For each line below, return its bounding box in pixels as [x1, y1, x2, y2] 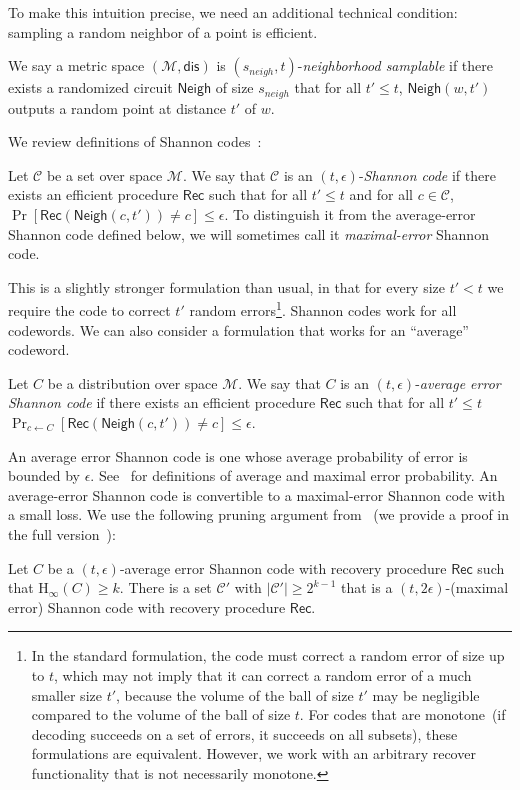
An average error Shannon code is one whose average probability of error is [8, 445, 468, 466]
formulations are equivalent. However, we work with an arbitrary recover [31, 743, 476, 764]
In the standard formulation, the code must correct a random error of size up [31, 645, 505, 666]
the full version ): [8, 523, 116, 544]
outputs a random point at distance [8, 97, 226, 118]
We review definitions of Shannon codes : [8, 131, 262, 152]
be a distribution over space [47, 372, 218, 393]
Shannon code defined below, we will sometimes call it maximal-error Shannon [8, 223, 489, 244]
